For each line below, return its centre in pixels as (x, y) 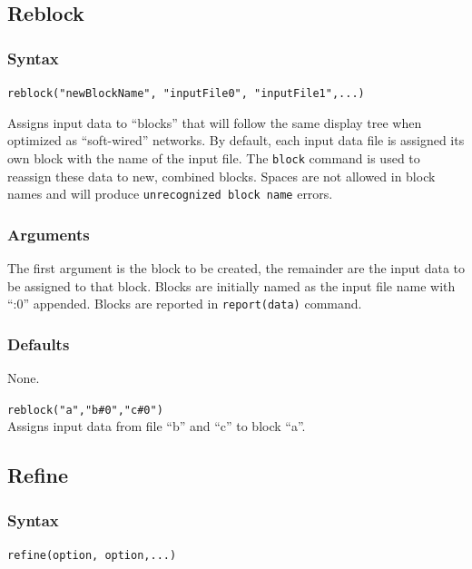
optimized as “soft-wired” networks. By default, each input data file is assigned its (236, 140)
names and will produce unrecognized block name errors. (170, 194)
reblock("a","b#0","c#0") (85, 410)
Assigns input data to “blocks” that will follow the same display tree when (215, 122)
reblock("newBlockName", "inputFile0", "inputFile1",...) (186, 93)
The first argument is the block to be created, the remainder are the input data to (236, 267)
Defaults (39, 343)
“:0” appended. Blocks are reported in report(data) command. (185, 304)
